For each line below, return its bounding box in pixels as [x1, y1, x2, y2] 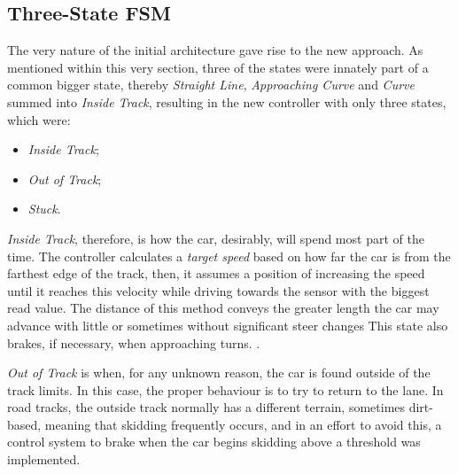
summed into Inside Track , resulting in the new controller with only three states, [7, 92, 446, 111]
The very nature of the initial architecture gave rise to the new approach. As [7, 41, 423, 59]
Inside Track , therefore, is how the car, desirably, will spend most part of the [7, 229, 424, 247]
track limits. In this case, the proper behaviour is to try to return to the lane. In [7, 380, 444, 399]
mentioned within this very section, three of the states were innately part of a [7, 58, 429, 76]
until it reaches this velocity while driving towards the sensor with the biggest [7, 281, 430, 299]
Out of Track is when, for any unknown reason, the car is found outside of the [7, 363, 431, 382]
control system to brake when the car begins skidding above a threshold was [7, 432, 421, 451]
